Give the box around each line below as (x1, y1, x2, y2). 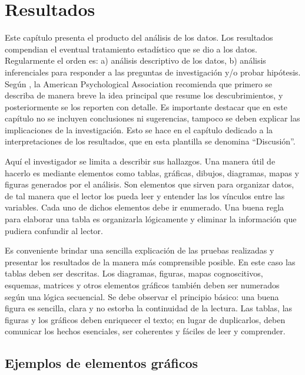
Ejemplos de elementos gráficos (5, 354, 198, 372)
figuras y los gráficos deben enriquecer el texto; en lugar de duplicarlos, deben (5, 313, 286, 325)
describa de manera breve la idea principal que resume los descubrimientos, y (5, 89, 283, 101)
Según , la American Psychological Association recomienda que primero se (5, 77, 273, 90)
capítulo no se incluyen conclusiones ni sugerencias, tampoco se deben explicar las (5, 112, 300, 124)
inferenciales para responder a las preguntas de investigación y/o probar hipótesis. (5, 65, 301, 78)
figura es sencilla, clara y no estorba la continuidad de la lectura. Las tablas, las (5, 302, 293, 314)
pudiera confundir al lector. (5, 224, 103, 236)
